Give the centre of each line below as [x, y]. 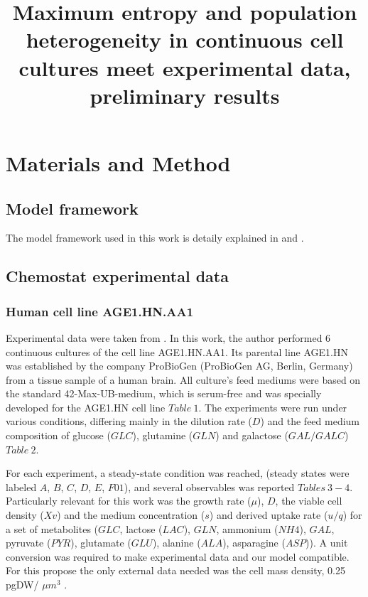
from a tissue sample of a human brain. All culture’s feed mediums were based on [183, 379]
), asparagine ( [254, 543]
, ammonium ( [247, 528]
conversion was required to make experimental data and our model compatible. [178, 556]
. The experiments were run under [273, 407]
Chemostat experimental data [117, 276]
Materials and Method [118, 162]
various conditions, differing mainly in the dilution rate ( [129, 421]
